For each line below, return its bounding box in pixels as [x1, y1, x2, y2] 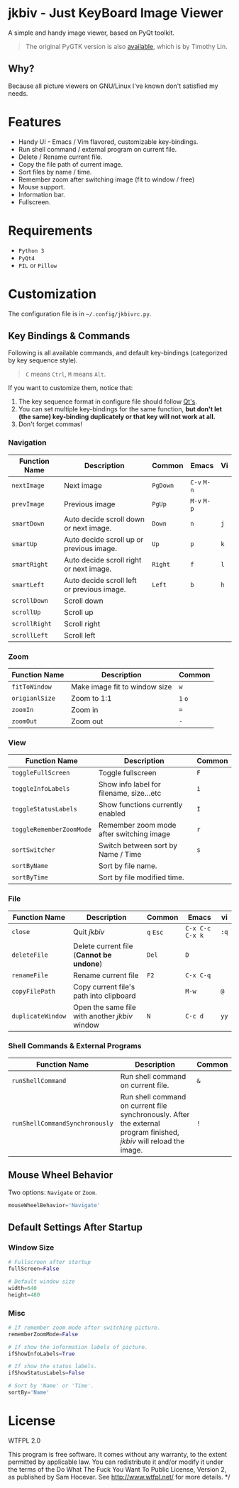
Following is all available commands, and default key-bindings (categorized [8, 349, 228, 357]
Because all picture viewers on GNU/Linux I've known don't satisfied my [8, 82, 218, 90]
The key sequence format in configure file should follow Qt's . [18, 397, 198, 406]
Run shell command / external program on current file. [18, 145, 177, 153]
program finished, [120, 1127, 179, 1137]
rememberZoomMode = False [8, 1331, 79, 1338]
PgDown [152, 481, 174, 489]
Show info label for [99, 779, 162, 789]
